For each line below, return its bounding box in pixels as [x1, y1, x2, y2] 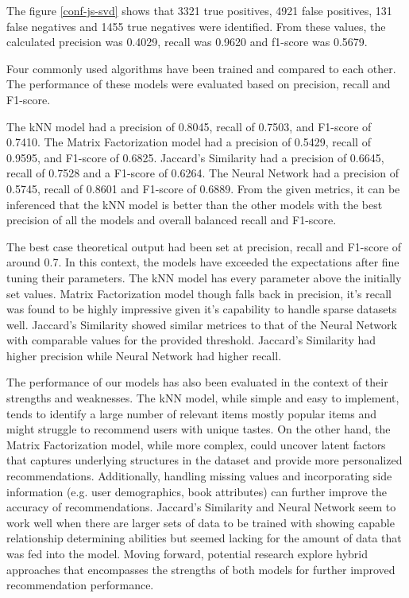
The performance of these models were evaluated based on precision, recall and [6, 76, 391, 92]
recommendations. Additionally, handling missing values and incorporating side [6, 468, 392, 484]
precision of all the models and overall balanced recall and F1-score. [6, 212, 337, 228]
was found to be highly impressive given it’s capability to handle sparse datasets [6, 301, 397, 317]
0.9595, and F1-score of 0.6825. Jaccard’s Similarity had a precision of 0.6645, [6, 149, 384, 165]
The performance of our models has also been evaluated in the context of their [6, 374, 388, 390]
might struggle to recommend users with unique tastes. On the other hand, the [6, 421, 391, 437]
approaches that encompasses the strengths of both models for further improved [6, 561, 395, 577]
